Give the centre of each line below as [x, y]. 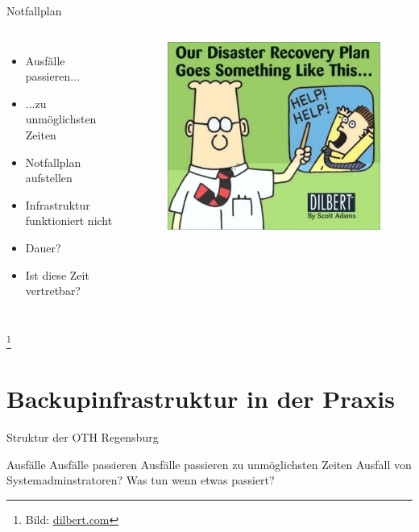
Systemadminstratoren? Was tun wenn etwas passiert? [141, 480]
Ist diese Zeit [57, 274]
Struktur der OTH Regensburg [83, 437]
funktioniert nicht [69, 220]
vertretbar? [53, 291]
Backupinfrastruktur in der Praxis [201, 399]
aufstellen [49, 178]
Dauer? [43, 247]
